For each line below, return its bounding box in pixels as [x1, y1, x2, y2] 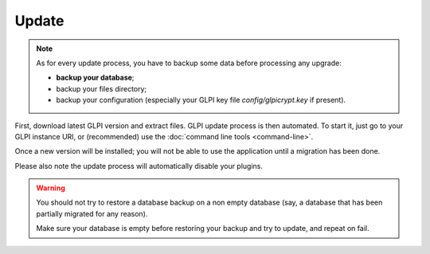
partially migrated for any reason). [36, 209, 148, 218]
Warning [36, 183, 65, 193]
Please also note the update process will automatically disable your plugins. [14, 161, 263, 170]
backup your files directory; [56, 84, 147, 93]
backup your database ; [56, 72, 135, 83]
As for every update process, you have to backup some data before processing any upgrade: [36, 58, 342, 68]
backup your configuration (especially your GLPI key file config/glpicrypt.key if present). [56, 96, 346, 105]
